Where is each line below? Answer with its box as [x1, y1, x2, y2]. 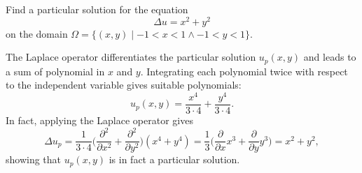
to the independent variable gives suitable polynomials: [6, 77, 242, 92]
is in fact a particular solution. [109, 152, 240, 167]
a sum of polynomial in [6, 63, 105, 78]
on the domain [6, 26, 68, 40]
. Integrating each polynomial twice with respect [140, 63, 348, 78]
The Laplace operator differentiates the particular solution [6, 50, 256, 64]
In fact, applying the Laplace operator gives [6, 113, 193, 128]
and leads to [303, 50, 356, 64]
